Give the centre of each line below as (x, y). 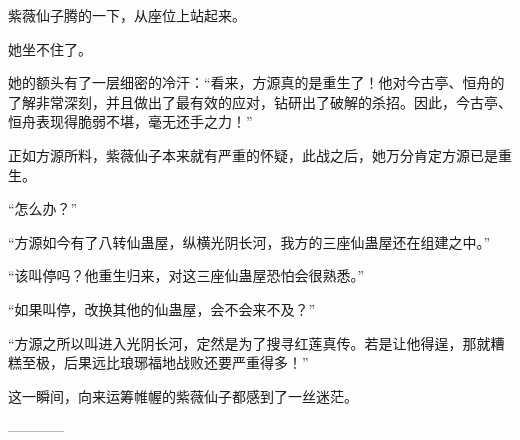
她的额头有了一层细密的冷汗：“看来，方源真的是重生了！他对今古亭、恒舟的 (256, 82)
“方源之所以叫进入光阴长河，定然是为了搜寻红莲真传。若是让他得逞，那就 (249, 342)
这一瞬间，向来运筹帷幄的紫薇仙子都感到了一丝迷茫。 (183, 395)
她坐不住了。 (50, 48)
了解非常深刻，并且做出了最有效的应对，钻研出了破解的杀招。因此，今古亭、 (260, 101)
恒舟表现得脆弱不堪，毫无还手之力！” (130, 121)
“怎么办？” (43, 208)
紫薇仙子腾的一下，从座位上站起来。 (127, 15)
